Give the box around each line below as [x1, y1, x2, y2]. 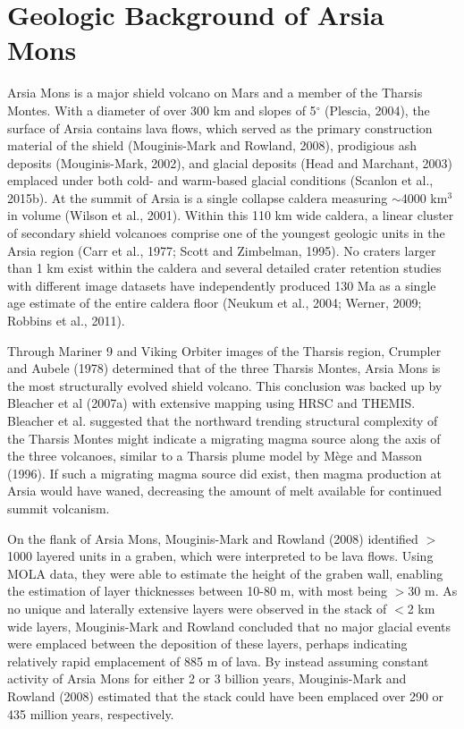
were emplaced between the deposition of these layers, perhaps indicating [7, 634, 408, 653]
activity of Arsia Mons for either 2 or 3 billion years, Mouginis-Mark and [7, 669, 407, 688]
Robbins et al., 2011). [7, 311, 125, 330]
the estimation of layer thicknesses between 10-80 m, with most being [7, 581, 388, 600]
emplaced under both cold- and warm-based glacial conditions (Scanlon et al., [7, 171, 434, 190]
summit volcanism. [7, 498, 110, 517]
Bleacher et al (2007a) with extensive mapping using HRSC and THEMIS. [7, 394, 416, 412]
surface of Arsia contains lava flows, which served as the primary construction [7, 118, 433, 137]
